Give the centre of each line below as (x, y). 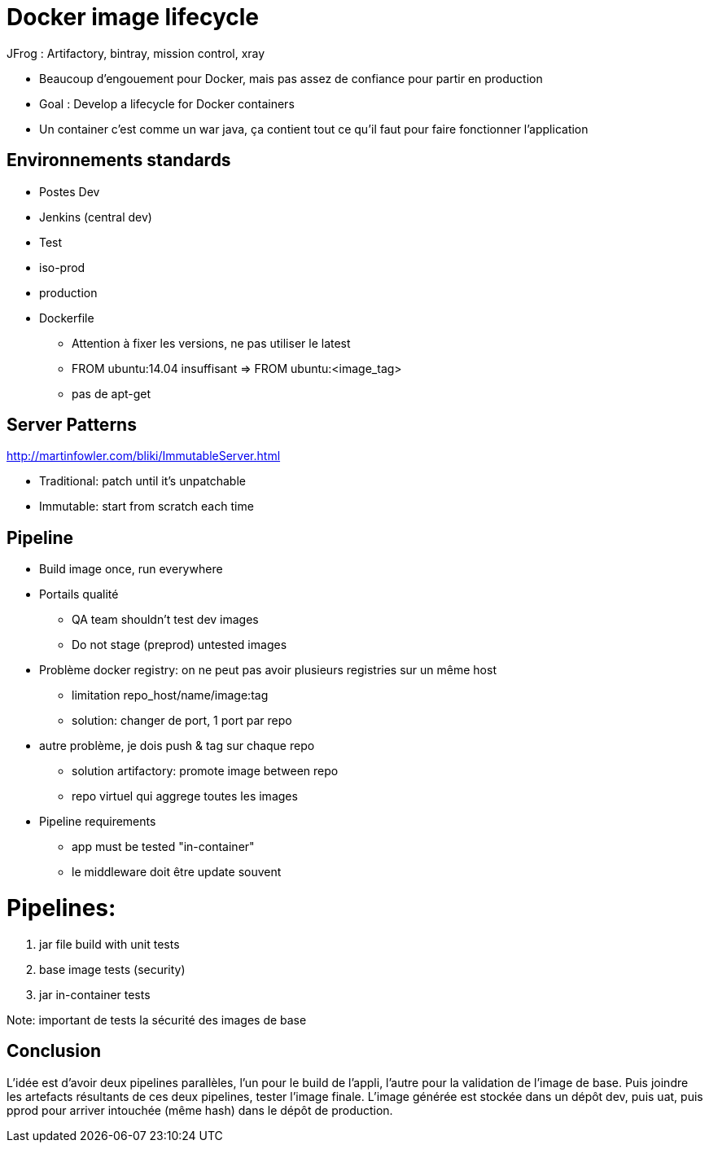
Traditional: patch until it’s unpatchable (142, 481)
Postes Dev (70, 191)
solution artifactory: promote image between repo (205, 771)
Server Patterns (72, 425)
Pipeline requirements (98, 822)
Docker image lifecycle (133, 17)
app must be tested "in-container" (163, 847)
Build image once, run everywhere (131, 569)
